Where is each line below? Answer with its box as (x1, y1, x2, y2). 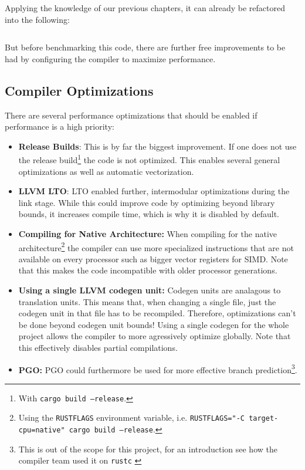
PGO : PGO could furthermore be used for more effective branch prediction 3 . (18, 361, 297, 376)
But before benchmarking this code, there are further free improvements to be (5, 41, 286, 53)
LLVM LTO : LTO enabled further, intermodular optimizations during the (18, 185, 290, 197)
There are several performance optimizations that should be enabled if (5, 109, 257, 121)
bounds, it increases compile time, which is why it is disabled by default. (18, 208, 280, 220)
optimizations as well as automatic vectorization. (18, 165, 194, 177)
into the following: (5, 13, 70, 25)
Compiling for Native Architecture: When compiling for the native (18, 227, 277, 239)
